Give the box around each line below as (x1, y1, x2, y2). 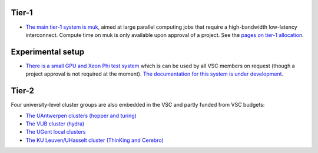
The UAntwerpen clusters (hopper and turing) (25, 112, 137, 119)
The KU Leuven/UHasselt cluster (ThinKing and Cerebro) (25, 137, 164, 144)
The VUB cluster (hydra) (25, 120, 85, 127)
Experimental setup (11, 47, 85, 57)
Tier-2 (11, 86, 35, 96)
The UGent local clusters (25, 128, 86, 135)
